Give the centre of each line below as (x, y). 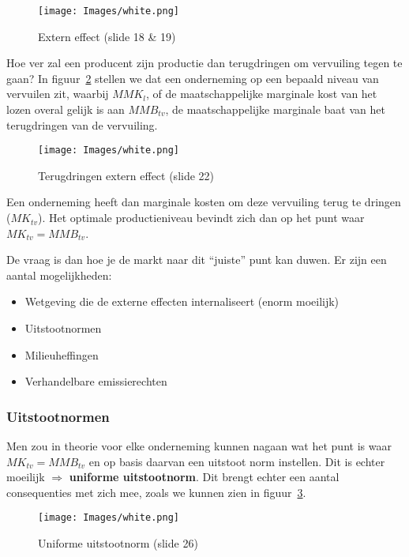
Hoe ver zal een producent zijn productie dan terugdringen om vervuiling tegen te (204, 63)
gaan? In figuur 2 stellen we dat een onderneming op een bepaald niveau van (193, 78)
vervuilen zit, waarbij (58, 94)
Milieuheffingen (62, 354)
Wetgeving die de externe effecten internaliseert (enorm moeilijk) (182, 301)
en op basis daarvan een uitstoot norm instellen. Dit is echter (237, 461)
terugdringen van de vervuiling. (82, 124)
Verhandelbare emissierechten (96, 381)
